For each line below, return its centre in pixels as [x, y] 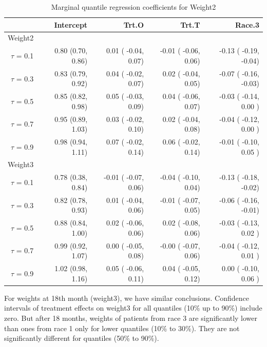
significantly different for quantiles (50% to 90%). [82, 338]
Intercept [71, 24]
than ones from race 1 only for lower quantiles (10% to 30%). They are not [122, 328]
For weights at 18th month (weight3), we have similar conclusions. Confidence [127, 298]
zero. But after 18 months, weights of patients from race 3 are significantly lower [131, 318]
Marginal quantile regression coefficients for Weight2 [133, 7]
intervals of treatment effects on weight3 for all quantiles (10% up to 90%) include [133, 308]
